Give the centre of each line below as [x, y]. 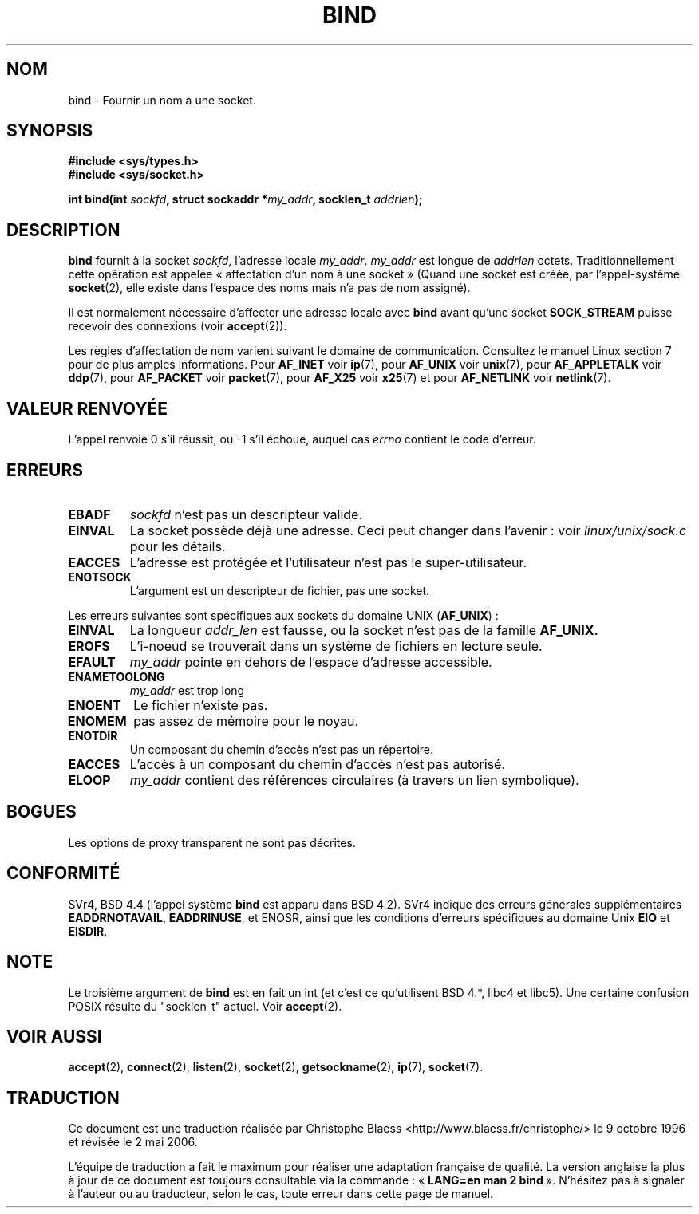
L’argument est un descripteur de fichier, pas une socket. [280, 590]
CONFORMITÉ [63, 873]
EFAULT [92, 662]
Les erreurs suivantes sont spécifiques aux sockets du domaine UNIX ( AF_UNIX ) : [283, 615]
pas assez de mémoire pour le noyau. [246, 721]
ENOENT [94, 705]
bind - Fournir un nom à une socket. [162, 100]
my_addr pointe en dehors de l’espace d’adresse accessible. [311, 662]
